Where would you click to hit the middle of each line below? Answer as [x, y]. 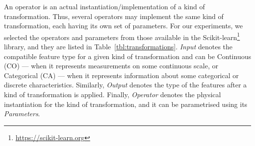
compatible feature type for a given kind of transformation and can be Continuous [127, 56]
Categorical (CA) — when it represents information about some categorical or [121, 75]
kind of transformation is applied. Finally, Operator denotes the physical [113, 94]
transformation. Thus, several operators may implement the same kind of [114, 16]
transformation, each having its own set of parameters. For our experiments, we [123, 26]
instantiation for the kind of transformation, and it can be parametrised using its [126, 104]
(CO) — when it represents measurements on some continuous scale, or [111, 66]
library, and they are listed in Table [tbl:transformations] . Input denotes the [118, 47]
